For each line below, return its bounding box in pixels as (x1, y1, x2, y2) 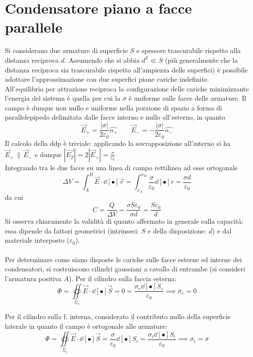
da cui (5, 192, 23, 202)
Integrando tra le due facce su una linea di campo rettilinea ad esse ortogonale (5, 162, 238, 173)
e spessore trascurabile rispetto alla (136, 45, 241, 55)
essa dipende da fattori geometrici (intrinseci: (5, 225, 139, 235)
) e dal (212, 225, 232, 235)
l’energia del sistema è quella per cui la (5, 93, 121, 103)
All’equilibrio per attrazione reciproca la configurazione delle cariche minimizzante (5, 83, 249, 93)
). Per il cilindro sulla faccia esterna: (69, 273, 177, 283)
